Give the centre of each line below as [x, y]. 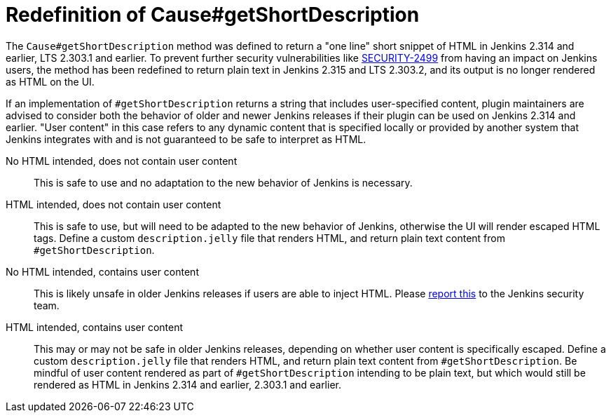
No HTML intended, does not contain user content [122, 161]
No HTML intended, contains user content [102, 271]
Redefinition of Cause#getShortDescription [213, 15]
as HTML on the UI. [50, 81]
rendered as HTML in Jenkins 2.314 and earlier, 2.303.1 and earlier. [187, 384]
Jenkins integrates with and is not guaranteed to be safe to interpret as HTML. [186, 139]
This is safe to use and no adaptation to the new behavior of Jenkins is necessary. [223, 182]
